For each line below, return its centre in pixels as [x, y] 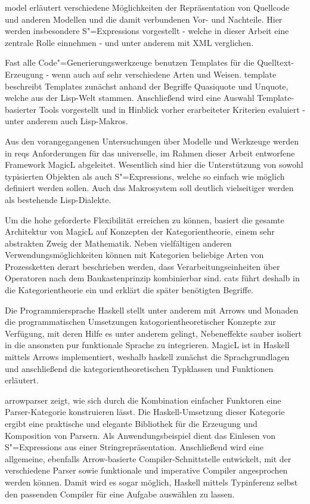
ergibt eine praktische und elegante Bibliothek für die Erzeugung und [131, 423]
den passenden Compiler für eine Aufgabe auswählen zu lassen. [120, 494]
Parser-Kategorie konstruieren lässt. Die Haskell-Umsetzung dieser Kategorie [145, 412]
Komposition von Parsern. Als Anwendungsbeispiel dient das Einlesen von [140, 435]
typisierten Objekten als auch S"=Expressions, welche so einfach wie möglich [145, 176]
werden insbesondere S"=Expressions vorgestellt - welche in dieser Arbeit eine [147, 31]
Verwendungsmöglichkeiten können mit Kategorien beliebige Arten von [134, 255]
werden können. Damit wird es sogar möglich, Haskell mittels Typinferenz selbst [151, 482]
